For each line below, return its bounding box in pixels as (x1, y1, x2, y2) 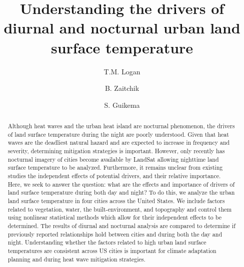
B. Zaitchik (104, 83, 139, 93)
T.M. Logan (103, 66, 140, 76)
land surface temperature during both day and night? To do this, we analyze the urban (7, 188, 235, 197)
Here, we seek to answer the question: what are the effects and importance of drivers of (7, 180, 235, 188)
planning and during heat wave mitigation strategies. (7, 255, 145, 263)
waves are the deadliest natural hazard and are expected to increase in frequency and (7, 138, 230, 147)
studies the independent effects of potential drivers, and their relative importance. (7, 172, 221, 180)
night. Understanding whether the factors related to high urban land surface (7, 238, 206, 247)
